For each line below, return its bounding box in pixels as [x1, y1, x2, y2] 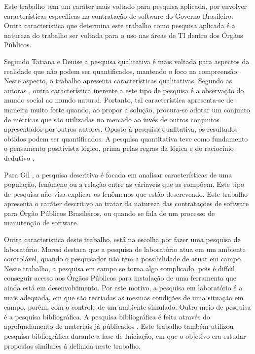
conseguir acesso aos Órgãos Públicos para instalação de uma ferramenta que [4, 273, 237, 283]
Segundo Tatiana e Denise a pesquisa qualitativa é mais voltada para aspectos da [4, 56, 250, 66]
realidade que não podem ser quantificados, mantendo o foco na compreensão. [4, 66, 239, 76]
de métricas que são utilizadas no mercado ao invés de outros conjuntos [4, 114, 219, 124]
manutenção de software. [4, 217, 78, 228]
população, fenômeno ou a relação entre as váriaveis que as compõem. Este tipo [4, 179, 245, 189]
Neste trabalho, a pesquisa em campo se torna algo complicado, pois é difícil [4, 263, 235, 273]
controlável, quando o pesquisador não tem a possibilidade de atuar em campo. [4, 253, 243, 264]
